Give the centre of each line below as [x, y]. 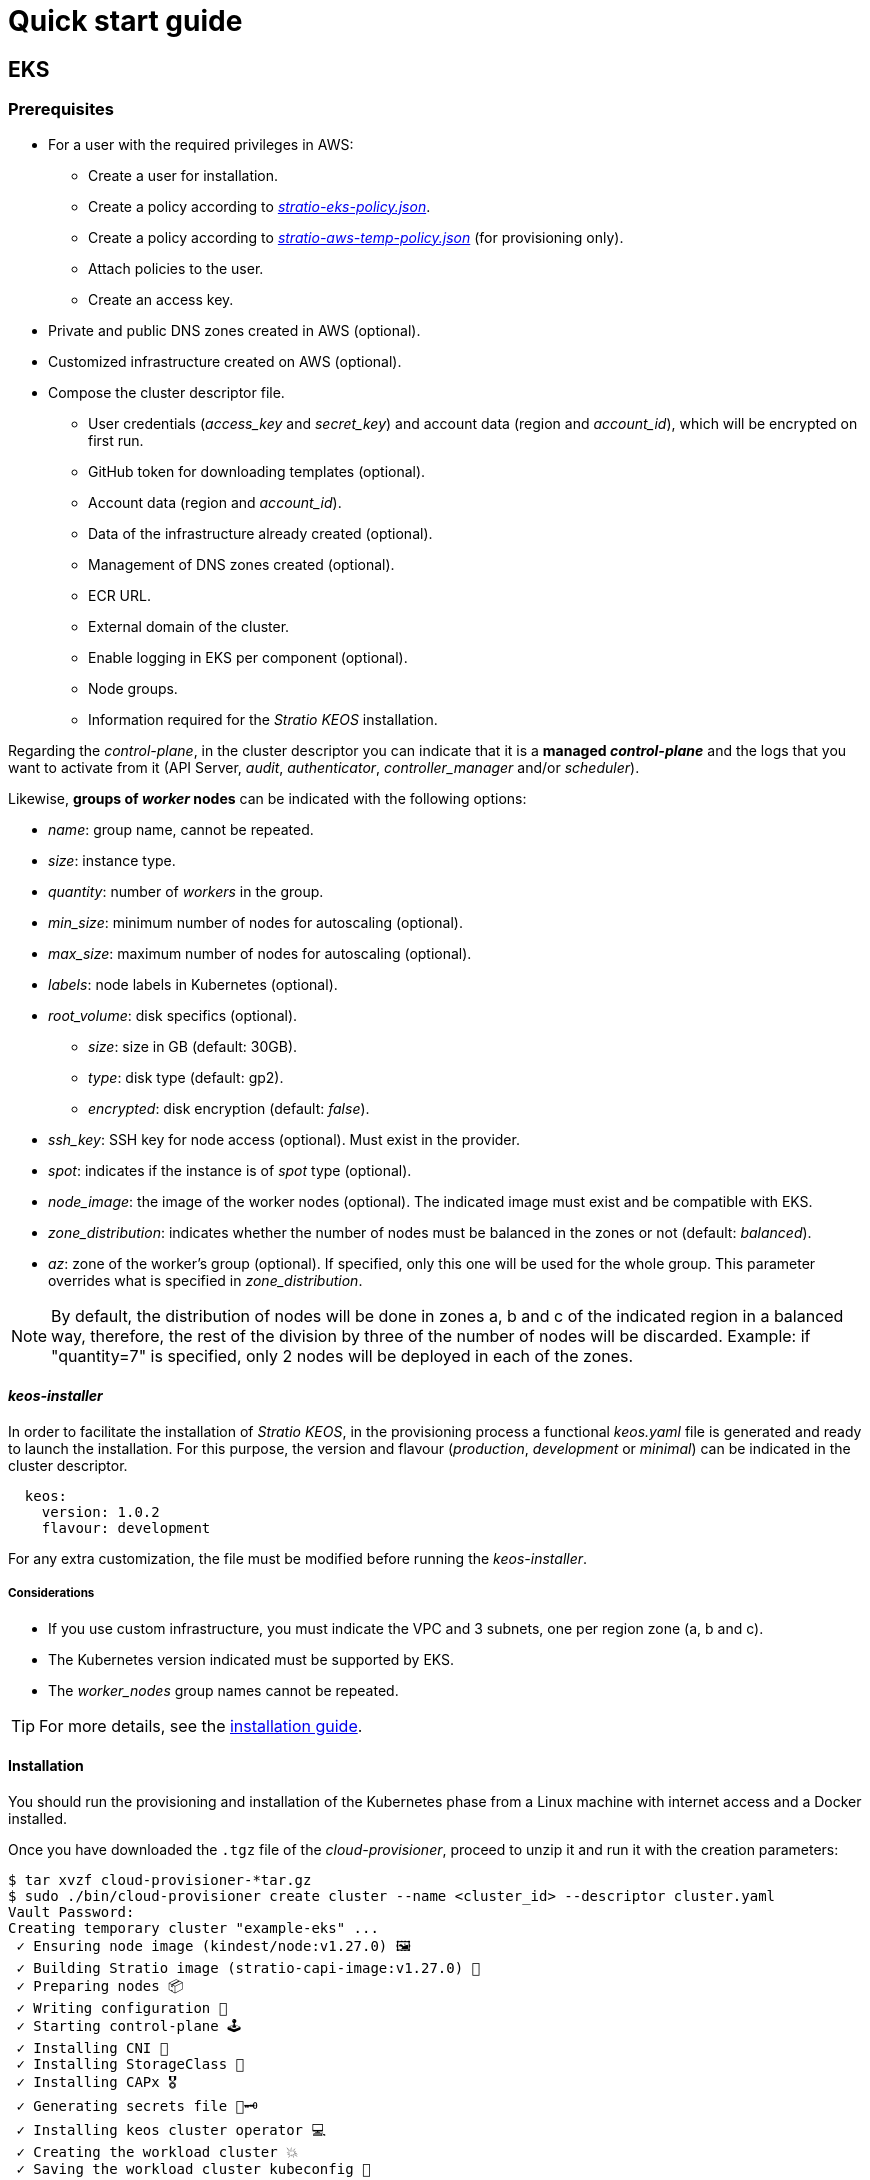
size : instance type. [112, 860]
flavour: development [126, 1527]
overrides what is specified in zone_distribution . [205, 1280]
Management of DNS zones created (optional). [241, 564]
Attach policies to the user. [176, 268]
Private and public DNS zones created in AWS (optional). [234, 330]
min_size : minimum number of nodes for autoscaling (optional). [255, 922]
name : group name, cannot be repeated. [181, 829]
